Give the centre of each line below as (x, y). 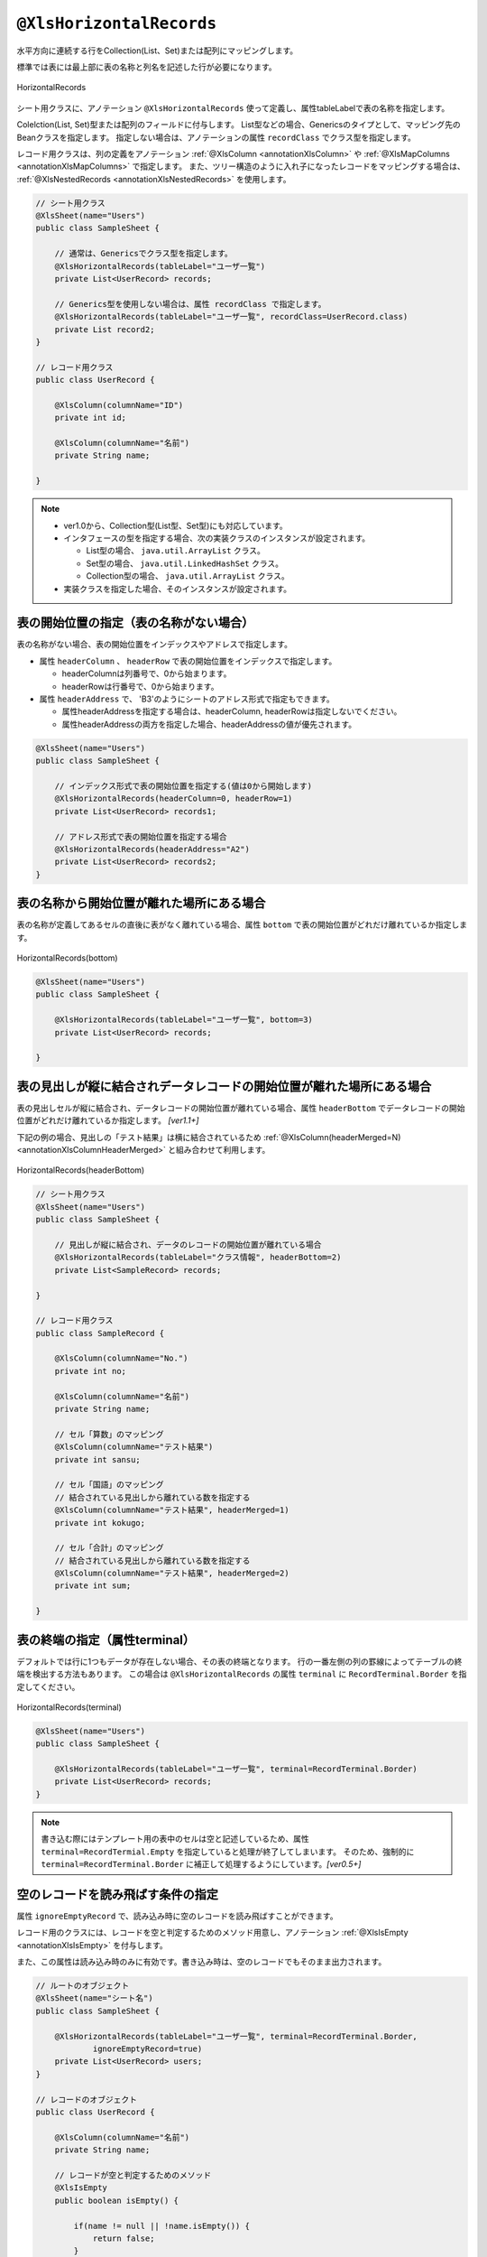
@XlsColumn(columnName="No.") (121, 1358)
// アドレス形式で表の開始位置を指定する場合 (141, 836)
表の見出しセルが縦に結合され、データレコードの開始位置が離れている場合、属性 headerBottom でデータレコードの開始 (241, 1108)
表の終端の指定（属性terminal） (106, 1640)
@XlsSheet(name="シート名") (94, 1998)
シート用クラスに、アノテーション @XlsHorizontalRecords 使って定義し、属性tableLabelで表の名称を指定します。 (233, 107)
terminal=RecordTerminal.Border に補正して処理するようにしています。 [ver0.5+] (201, 1864)
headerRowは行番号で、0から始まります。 (140, 686)
